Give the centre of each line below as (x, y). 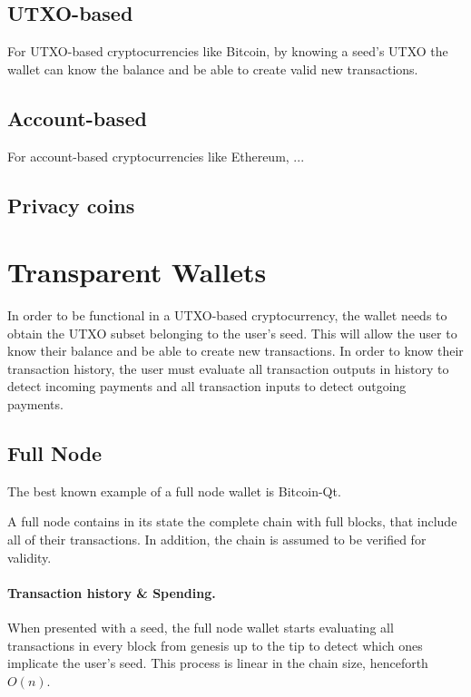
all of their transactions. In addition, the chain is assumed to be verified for (217, 540)
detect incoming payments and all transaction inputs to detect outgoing (207, 386)
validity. (29, 557)
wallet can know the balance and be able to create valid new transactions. (213, 69)
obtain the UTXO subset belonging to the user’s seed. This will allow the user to (232, 333)
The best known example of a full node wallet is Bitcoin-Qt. (174, 491)
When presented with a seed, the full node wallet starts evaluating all (201, 628)
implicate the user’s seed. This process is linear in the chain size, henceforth (218, 663)
